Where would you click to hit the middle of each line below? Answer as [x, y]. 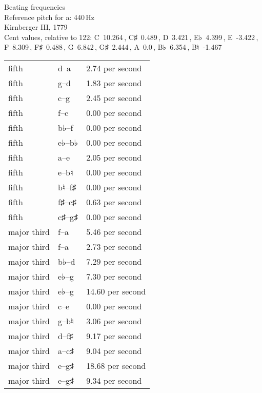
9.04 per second [114, 350]
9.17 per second [114, 336]
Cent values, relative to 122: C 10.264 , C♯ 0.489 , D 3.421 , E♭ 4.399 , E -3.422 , [131, 37]
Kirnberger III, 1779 [36, 27]
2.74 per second [114, 68]
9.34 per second [114, 380]
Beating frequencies [35, 7]
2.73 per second [114, 246]
